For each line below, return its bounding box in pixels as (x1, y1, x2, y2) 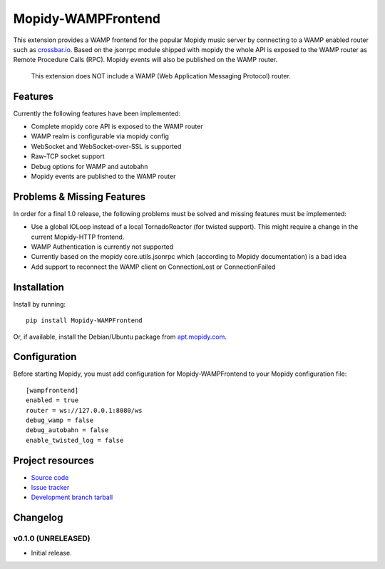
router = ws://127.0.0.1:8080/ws (26, 406, 143, 414)
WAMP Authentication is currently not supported (31, 242, 174, 251)
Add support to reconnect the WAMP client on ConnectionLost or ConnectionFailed (31, 262, 276, 271)
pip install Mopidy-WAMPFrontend (26, 317, 143, 324)
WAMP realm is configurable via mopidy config (31, 132, 169, 140)
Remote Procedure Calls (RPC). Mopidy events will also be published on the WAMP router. (13, 56, 278, 64)
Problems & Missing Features (13, 190, 146, 203)
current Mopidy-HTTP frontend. (31, 232, 125, 241)
